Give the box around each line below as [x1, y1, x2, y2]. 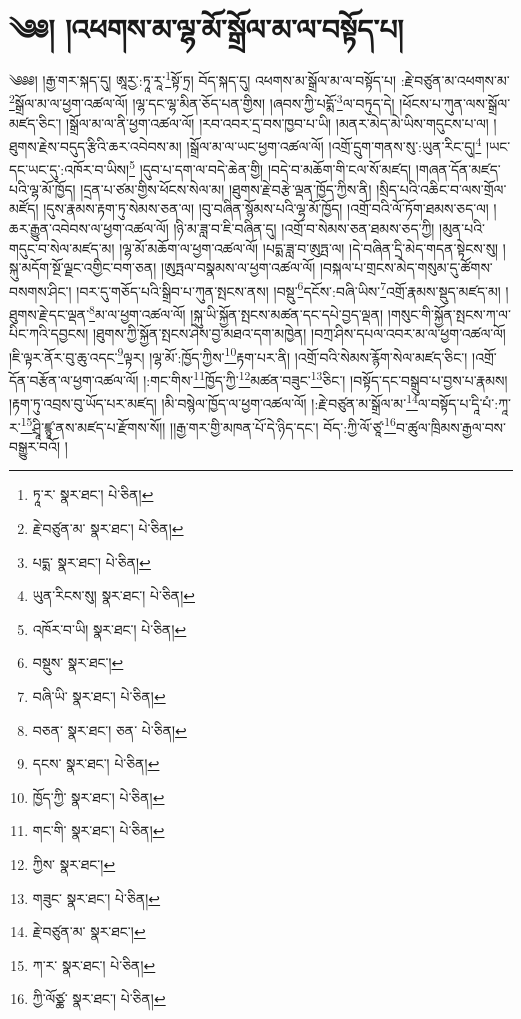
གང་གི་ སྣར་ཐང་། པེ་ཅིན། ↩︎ [32, 820, 165, 841]
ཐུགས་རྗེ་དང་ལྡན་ [9, 303, 90, 324]
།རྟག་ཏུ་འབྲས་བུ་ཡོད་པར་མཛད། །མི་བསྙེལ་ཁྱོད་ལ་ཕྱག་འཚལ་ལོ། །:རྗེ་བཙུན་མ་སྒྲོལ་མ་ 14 [9, 390, 418, 413]
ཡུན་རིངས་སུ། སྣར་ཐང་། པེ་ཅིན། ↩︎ [32, 585, 195, 606]
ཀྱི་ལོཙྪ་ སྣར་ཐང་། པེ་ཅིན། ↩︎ [32, 988, 166, 1009]
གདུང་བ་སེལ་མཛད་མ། [9, 237, 115, 258]
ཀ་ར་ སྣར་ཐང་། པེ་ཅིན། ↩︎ [32, 954, 156, 975]
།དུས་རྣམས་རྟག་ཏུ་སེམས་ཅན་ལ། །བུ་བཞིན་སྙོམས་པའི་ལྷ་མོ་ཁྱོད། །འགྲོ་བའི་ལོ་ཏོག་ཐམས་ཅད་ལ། [43, 198, 489, 219]
